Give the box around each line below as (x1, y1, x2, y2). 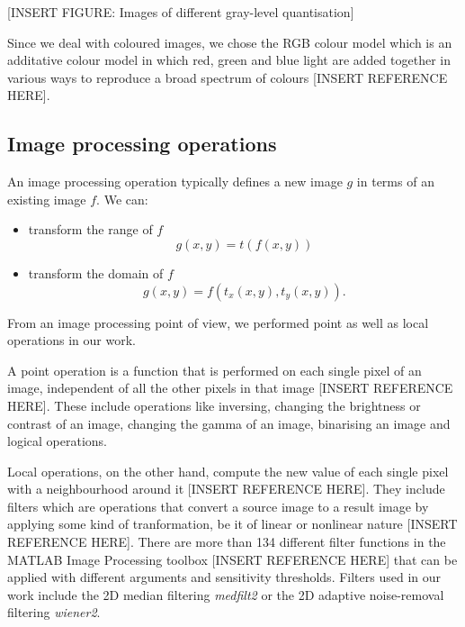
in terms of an (356, 172, 434, 191)
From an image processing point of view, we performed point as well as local (7, 313, 429, 332)
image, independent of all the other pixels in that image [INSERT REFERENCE (7, 378, 453, 397)
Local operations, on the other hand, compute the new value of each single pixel (7, 461, 449, 480)
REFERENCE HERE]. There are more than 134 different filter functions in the (7, 532, 446, 551)
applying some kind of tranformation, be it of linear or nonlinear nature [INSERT (7, 514, 458, 533)
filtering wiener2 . (7, 603, 101, 622)
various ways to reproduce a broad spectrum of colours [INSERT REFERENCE (7, 68, 448, 86)
